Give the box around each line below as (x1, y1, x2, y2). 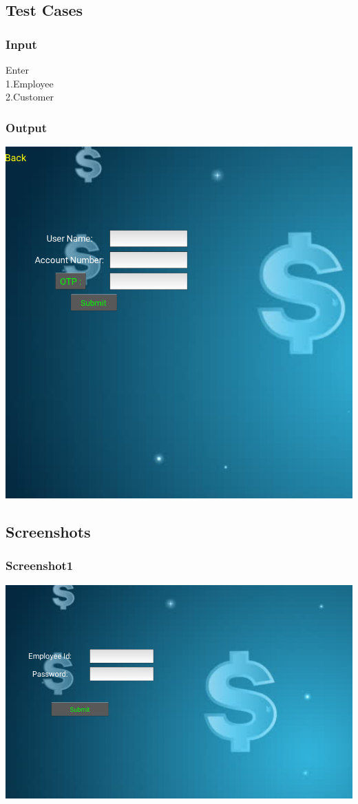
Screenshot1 (6, 557, 74, 574)
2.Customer (6, 89, 54, 104)
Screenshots (6, 521, 91, 542)
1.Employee (6, 76, 54, 90)
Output (6, 118, 48, 136)
